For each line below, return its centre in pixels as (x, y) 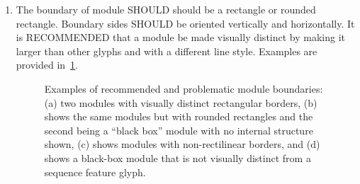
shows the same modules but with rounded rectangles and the (179, 116)
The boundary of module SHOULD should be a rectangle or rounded (166, 9)
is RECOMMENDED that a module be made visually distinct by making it (181, 37)
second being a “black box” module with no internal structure (179, 130)
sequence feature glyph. (95, 172)
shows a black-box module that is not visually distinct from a (178, 157)
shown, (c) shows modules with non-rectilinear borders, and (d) (182, 144)
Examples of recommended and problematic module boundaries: (184, 88)
